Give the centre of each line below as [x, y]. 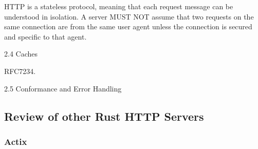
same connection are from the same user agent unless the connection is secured [128, 26]
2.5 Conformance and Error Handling [63, 88]
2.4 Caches [21, 54]
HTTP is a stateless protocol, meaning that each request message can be [119, 6]
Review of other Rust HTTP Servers [104, 116]
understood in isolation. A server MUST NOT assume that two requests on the [129, 16]
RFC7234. [20, 71]
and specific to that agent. [45, 36]
